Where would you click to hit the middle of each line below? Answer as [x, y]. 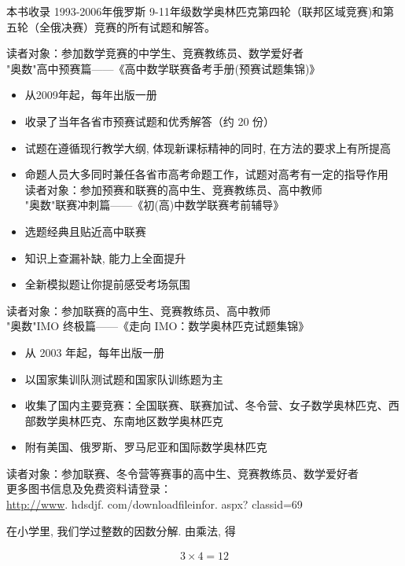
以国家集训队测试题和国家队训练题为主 [124, 379]
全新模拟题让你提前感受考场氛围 [107, 284]
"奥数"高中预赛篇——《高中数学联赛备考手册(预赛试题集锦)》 [164, 68]
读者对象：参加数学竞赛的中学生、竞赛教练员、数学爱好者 [155, 53]
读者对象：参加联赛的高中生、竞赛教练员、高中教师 [138, 310]
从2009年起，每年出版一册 [91, 95]
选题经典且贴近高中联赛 [85, 231]
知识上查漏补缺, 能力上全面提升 [105, 257]
